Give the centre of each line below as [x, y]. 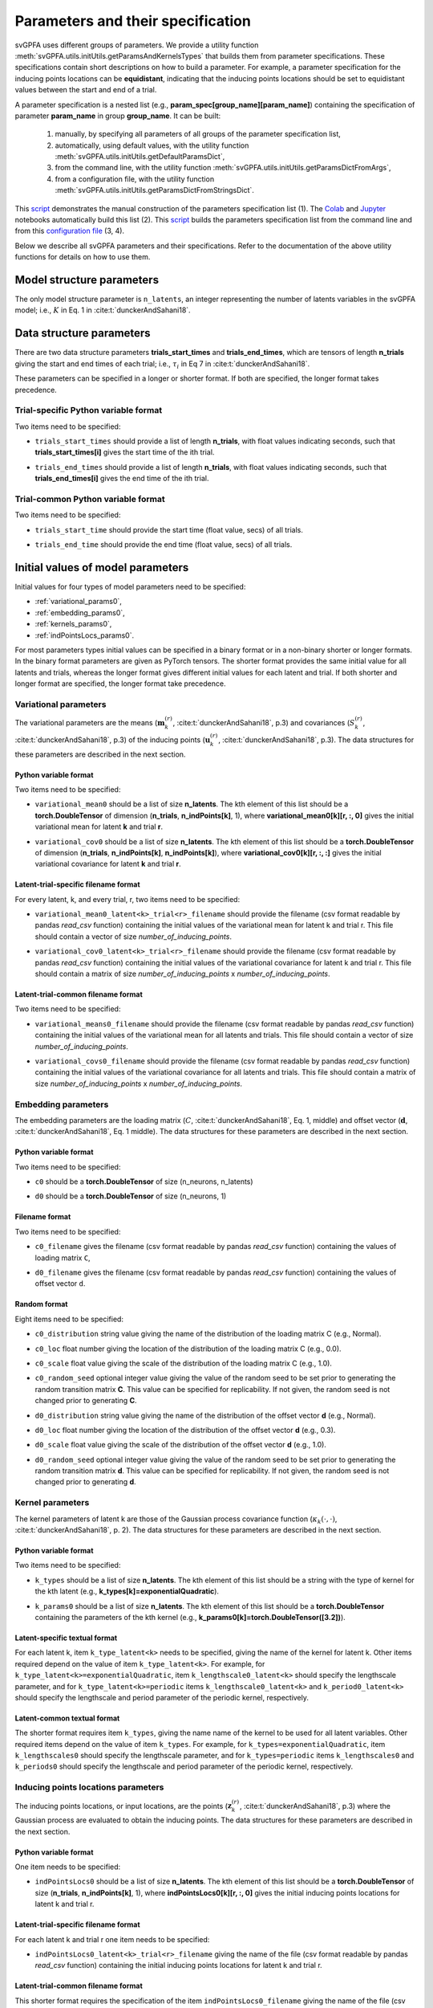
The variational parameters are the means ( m [90, 723]
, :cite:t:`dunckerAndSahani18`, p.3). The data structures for [316, 740]
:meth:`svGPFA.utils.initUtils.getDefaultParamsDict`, [140, 157]
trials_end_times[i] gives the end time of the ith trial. [122, 479]
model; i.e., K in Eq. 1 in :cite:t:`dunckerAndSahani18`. [103, 310]
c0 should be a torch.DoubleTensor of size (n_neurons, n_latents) [144, 1182]
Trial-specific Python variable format [89, 410]
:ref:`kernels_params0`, [73, 624]
